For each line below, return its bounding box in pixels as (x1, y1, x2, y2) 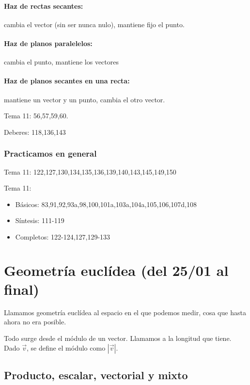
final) (4, 279, 39, 299)
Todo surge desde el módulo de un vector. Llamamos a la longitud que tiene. (4, 333, 232, 343)
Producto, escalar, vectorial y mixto (4, 368, 188, 383)
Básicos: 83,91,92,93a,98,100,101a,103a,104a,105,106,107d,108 (15, 199, 197, 209)
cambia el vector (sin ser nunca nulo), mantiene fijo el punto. (4, 19, 185, 29)
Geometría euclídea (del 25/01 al (4, 260, 229, 280)
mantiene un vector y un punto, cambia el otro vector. (4, 94, 165, 104)
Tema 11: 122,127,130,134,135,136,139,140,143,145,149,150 (4, 166, 176, 176)
